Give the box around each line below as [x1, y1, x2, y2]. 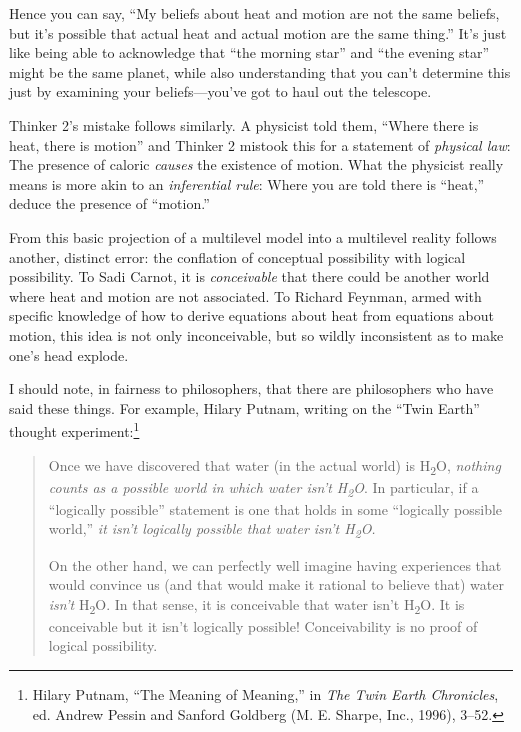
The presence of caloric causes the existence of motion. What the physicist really [9, 154, 504, 175]
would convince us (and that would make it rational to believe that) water [48, 574, 504, 595]
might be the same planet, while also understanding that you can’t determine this [9, 61, 511, 82]
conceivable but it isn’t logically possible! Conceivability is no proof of [48, 615, 478, 636]
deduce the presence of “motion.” [9, 193, 210, 214]
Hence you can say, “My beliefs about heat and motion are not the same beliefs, [9, 3, 500, 23]
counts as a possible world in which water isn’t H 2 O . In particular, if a [48, 476, 479, 500]
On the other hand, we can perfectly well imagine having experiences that [48, 554, 502, 575]
